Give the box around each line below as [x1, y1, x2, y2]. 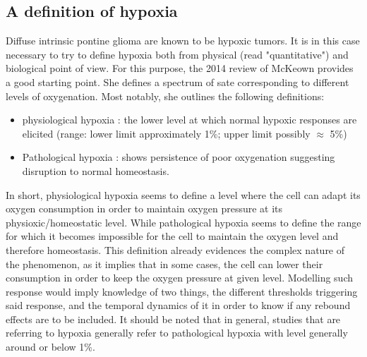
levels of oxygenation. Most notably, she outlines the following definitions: [6, 88, 325, 103]
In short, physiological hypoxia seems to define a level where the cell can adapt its [6, 187, 361, 202]
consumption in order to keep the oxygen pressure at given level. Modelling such [6, 270, 354, 285]
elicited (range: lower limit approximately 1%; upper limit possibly [22, 126, 311, 140]
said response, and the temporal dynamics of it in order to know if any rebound [6, 298, 351, 313]
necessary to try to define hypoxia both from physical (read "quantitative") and [6, 47, 349, 61]
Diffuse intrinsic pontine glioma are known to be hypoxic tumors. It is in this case [6, 33, 360, 48]
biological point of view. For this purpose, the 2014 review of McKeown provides [6, 61, 354, 75]
